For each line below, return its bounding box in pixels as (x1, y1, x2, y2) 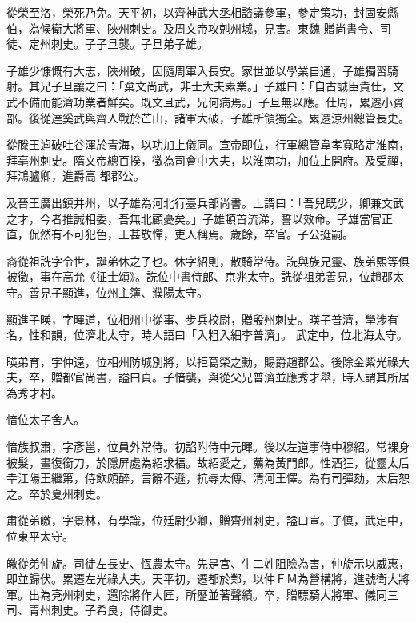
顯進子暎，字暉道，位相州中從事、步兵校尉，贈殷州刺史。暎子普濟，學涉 (6, 310, 387, 327)
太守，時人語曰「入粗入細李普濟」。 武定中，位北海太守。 (106, 326, 408, 343)
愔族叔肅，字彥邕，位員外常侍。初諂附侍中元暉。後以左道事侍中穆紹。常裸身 (6, 438, 410, 455)
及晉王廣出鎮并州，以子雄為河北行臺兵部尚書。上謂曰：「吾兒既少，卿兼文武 (6, 194, 404, 210)
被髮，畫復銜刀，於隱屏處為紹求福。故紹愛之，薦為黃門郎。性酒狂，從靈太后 (6, 453, 410, 470)
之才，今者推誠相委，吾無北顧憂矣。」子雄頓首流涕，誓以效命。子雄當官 (6, 210, 382, 226)
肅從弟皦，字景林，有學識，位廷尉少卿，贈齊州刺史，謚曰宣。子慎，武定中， (6, 512, 410, 529)
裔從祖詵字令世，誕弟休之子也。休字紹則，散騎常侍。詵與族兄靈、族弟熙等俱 (6, 252, 410, 269)
